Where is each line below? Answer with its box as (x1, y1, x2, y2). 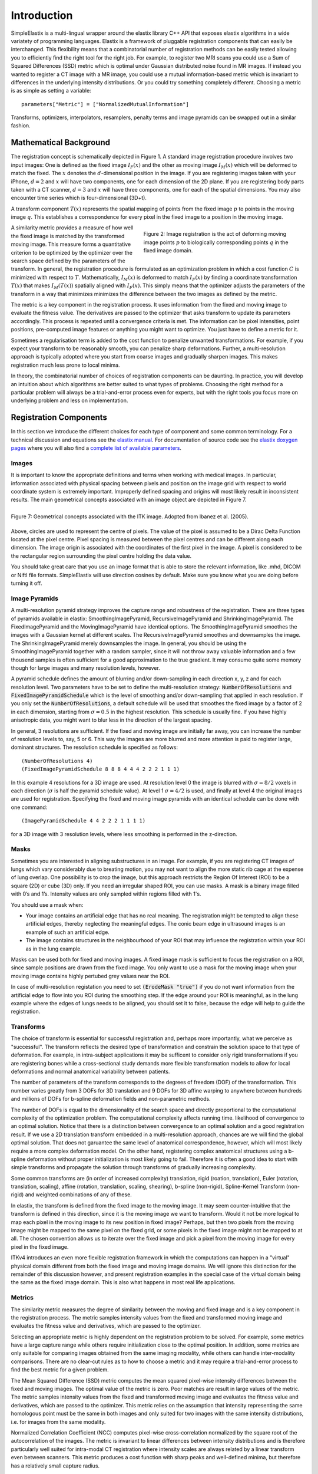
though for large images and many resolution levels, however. (11, 664, 160, 672)
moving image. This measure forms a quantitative (11, 241, 131, 248)
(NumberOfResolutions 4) (21, 758, 93, 764)
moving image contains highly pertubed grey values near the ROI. (11, 972, 170, 979)
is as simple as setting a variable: (11, 87, 91, 94)
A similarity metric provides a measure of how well (11, 224, 134, 231)
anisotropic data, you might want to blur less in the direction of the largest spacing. (11, 716, 212, 723)
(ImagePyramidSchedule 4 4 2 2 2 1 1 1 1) (21, 817, 146, 824)
